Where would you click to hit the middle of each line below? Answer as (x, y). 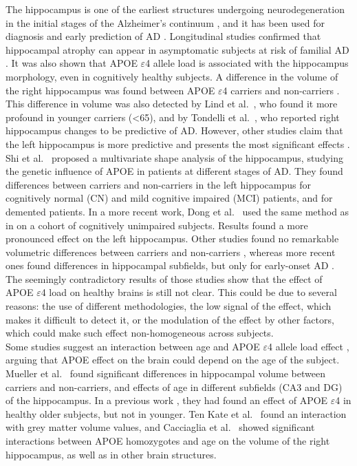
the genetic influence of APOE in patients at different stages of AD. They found (174, 171)
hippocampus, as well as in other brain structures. (111, 454)
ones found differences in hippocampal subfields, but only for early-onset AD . (170, 265)
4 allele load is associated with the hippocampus (247, 63)
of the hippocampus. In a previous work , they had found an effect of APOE (167, 400)
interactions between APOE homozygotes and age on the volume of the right (168, 441)
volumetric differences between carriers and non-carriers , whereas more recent (171, 252)
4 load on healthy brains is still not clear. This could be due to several (189, 292)
